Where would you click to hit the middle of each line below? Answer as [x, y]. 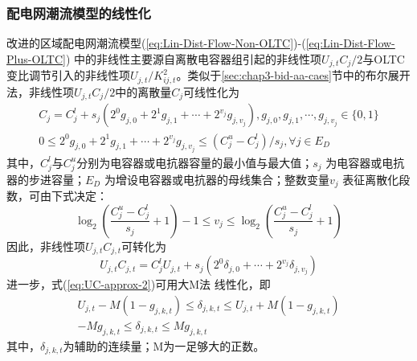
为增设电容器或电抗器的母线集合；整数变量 [217, 179]
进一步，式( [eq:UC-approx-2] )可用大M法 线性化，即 [139, 284]
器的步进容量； [46, 179]
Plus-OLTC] [36, 58]
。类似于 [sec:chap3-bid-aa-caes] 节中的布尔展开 [293, 75]
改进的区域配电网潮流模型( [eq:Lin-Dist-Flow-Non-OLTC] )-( [156, 43]
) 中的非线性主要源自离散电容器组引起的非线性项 [194, 58]
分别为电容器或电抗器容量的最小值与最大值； [195, 162]
